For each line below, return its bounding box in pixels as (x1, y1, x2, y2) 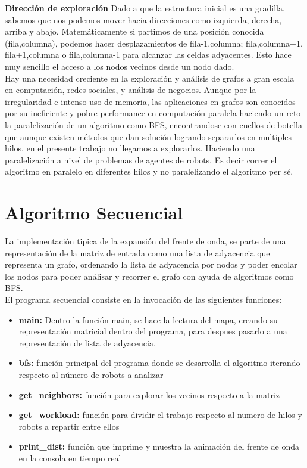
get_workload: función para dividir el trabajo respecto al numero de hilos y (18, 408, 302, 421)
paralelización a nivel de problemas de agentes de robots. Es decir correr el (5, 153, 277, 166)
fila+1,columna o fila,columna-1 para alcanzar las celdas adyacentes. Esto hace (5, 48, 292, 61)
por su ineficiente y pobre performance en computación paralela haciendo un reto (5, 107, 301, 119)
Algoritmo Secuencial (5, 200, 183, 225)
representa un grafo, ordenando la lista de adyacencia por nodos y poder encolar (5, 258, 297, 271)
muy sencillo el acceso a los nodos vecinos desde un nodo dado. (5, 60, 234, 72)
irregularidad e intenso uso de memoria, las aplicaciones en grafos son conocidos (5, 95, 296, 107)
